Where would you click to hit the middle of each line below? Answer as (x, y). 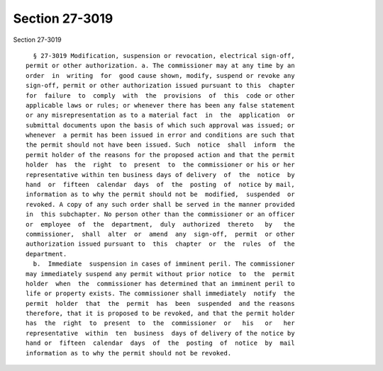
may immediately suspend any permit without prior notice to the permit (160, 274)
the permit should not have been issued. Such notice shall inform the (160, 145)
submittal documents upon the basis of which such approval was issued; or (160, 125)
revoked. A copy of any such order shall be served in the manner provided (160, 204)
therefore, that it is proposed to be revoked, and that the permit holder (160, 314)
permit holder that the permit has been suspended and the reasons (160, 303)
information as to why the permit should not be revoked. (129, 353)
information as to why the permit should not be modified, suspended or (160, 194)
